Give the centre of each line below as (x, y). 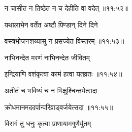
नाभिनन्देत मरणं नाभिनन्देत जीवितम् (47, 57)
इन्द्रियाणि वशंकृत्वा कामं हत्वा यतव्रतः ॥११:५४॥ (63, 74)
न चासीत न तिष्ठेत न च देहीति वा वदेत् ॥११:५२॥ (66, 8)
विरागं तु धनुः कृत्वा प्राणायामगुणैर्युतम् (48, 123)
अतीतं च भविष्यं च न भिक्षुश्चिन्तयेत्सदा (51, 90)
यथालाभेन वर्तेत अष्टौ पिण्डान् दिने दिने (51, 24)
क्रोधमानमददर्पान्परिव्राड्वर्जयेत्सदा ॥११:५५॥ (59, 107)
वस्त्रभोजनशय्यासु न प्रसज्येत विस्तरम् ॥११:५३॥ (64, 41)
